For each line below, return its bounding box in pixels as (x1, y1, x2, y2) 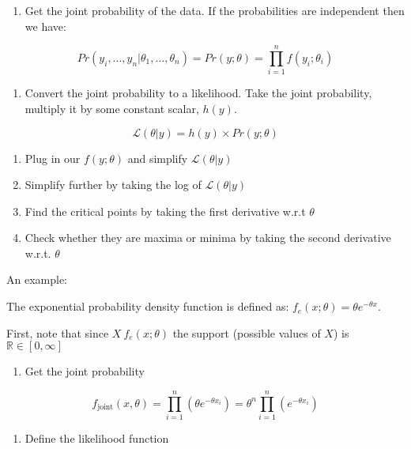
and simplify (127, 149, 188, 166)
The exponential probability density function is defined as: (6, 298, 289, 315)
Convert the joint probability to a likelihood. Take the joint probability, (25, 85, 372, 101)
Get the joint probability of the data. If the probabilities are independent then (25, 2, 405, 18)
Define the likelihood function (25, 429, 169, 446)
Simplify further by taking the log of (25, 176, 202, 193)
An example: (6, 271, 67, 288)
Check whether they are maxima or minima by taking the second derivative (25, 229, 391, 246)
